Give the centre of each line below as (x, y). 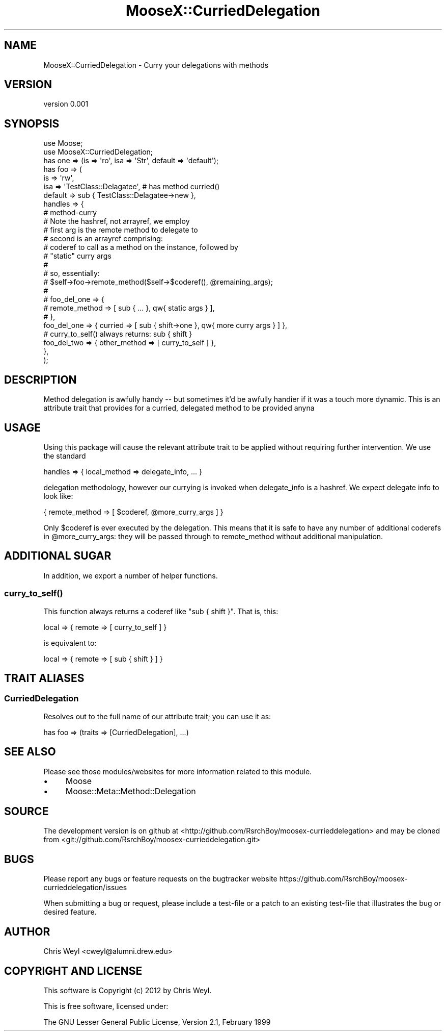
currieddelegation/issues (85, 888)
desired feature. (70, 912)
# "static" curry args (77, 256)
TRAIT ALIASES (44, 678)
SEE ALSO (30, 752)
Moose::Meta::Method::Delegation (131, 791)
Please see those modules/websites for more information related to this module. (178, 771)
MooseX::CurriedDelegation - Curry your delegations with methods (156, 65)
